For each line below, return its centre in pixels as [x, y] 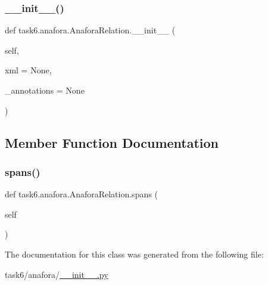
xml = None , [28, 70]
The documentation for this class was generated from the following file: [134, 254]
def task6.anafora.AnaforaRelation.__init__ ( [90, 30]
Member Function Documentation [112, 142]
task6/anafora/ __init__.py [57, 274]
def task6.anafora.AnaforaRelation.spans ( [81, 194]
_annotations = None [45, 90]
